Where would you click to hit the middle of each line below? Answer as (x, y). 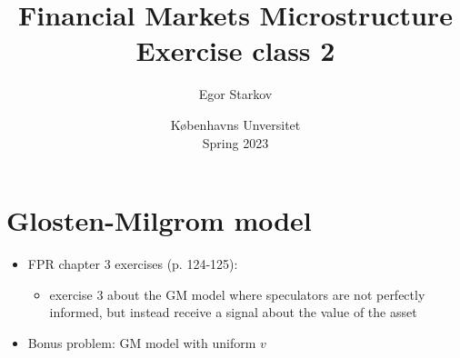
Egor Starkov (235, 94)
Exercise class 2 (235, 50)
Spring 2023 (235, 142)
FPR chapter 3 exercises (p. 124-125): (133, 264)
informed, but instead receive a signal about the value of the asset (233, 312)
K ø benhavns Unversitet (235, 124)
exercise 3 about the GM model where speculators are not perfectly (237, 294)
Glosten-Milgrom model (159, 220)
